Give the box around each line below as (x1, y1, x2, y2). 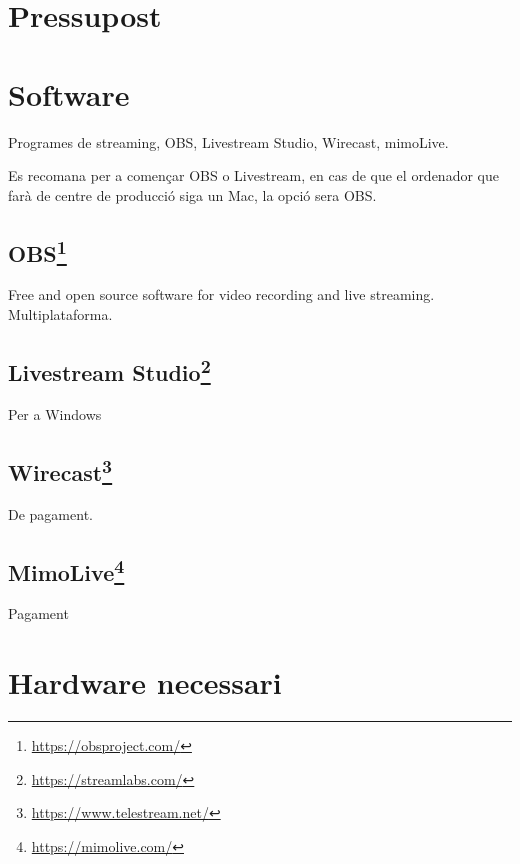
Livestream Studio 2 (8, 353, 211, 388)
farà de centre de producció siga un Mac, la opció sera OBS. (8, 184, 377, 205)
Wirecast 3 (8, 452, 113, 487)
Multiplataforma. (8, 304, 113, 325)
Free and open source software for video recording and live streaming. (8, 284, 435, 305)
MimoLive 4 (8, 552, 125, 587)
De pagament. (8, 503, 93, 524)
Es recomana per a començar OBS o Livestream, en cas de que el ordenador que (8, 165, 499, 186)
